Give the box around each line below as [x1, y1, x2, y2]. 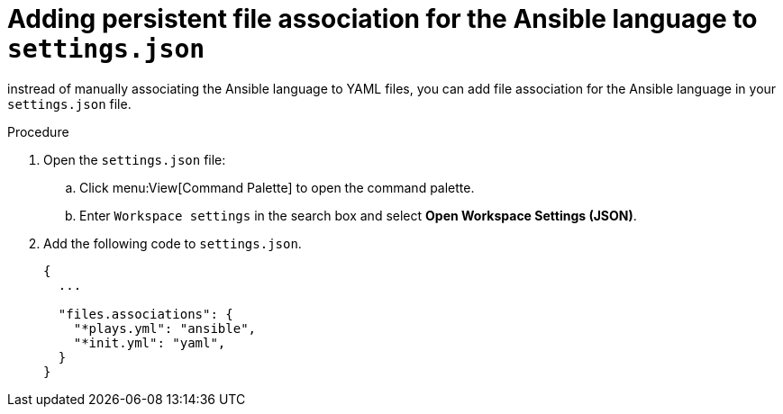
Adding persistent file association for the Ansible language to [7, 4, 758, 34]
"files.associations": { [58, 306, 233, 321]
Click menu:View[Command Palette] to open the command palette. [79, 179, 475, 195]
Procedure [7, 123, 69, 139]
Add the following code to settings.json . [43, 235, 302, 251]
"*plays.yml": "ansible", [73, 320, 257, 336]
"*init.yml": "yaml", [73, 335, 226, 350]
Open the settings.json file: [43, 151, 226, 167]
